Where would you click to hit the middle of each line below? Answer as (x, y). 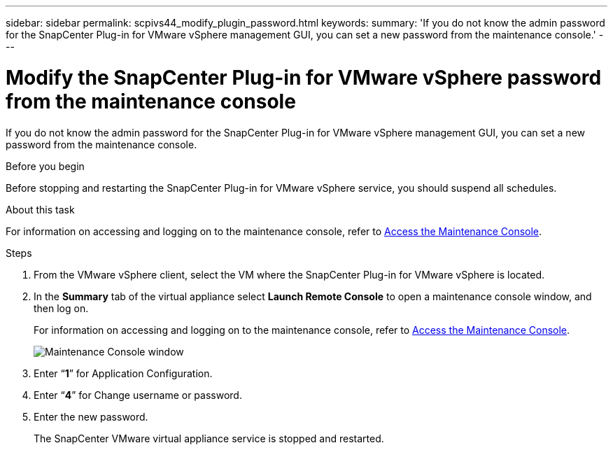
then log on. (61, 308)
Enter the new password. (91, 416)
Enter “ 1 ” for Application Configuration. (123, 373)
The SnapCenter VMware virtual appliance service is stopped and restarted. (209, 438)
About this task (40, 209)
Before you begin (45, 166)
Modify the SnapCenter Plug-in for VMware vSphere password (304, 77)
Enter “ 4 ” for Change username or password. (138, 395)
